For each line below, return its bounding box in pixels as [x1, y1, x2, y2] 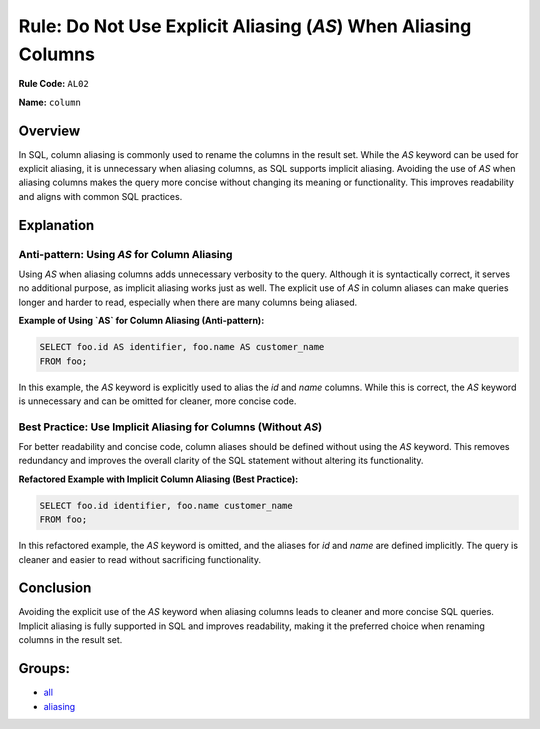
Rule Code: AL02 [18, 78, 89, 90]
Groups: [18, 660, 70, 677]
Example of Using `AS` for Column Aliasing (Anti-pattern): [18, 315, 265, 327]
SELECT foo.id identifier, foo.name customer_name [39, 500, 294, 511]
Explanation [18, 216, 95, 234]
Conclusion [18, 580, 92, 597]
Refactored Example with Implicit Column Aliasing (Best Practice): [18, 473, 299, 485]
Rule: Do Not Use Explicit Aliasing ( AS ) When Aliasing [18, 15, 472, 37]
